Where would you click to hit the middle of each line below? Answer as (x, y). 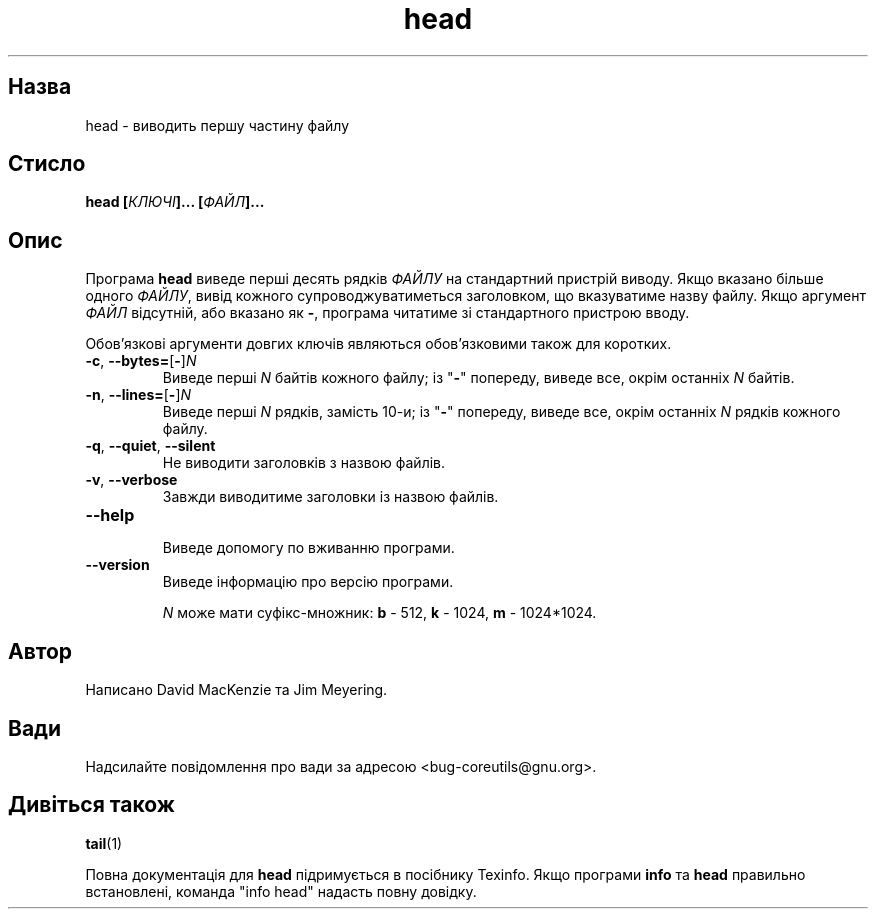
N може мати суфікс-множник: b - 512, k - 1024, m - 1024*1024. (379, 613)
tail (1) (104, 843)
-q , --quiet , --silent (150, 446)
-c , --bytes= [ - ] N (141, 361)
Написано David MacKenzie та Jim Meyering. (236, 690)
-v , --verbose (131, 480)
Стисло (47, 164)
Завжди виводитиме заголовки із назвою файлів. (330, 497)
